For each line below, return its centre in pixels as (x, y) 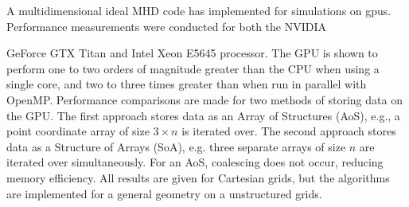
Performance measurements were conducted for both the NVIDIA (167, 26)
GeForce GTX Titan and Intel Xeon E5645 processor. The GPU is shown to (192, 53)
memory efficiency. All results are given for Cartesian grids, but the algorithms (198, 177)
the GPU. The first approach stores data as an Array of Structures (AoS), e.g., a (203, 115)
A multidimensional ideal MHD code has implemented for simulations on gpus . (199, 10)
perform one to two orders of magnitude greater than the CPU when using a (193, 68)
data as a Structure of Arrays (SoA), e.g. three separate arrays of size (176, 146)
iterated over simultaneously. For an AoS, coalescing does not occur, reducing (195, 162)
